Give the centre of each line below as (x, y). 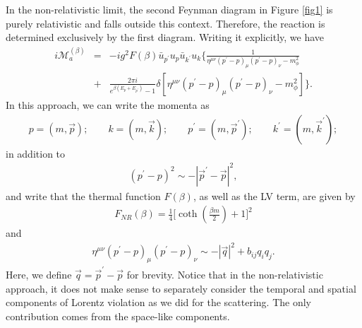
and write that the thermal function (83, 195)
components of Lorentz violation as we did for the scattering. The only (158, 302)
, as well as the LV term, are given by (274, 195)
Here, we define (39, 274)
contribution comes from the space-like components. (118, 316)
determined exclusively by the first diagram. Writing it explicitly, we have (165, 37)
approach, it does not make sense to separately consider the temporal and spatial (181, 288)
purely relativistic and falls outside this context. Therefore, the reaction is (165, 23)
